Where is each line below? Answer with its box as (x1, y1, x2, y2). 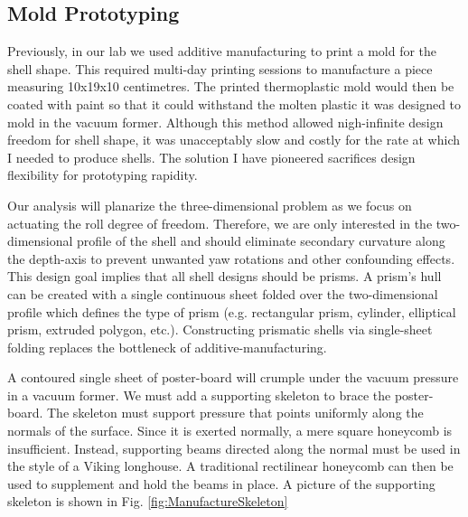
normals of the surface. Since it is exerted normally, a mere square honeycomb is (7, 421, 453, 440)
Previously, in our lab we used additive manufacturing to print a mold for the (7, 42, 437, 61)
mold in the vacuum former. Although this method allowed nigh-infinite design (7, 112, 444, 131)
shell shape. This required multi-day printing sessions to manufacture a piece (7, 59, 433, 78)
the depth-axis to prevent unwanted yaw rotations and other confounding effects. (7, 249, 455, 268)
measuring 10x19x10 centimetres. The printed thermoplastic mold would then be (7, 77, 454, 96)
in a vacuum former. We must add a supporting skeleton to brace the (7, 385, 391, 404)
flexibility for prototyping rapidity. (7, 165, 198, 184)
